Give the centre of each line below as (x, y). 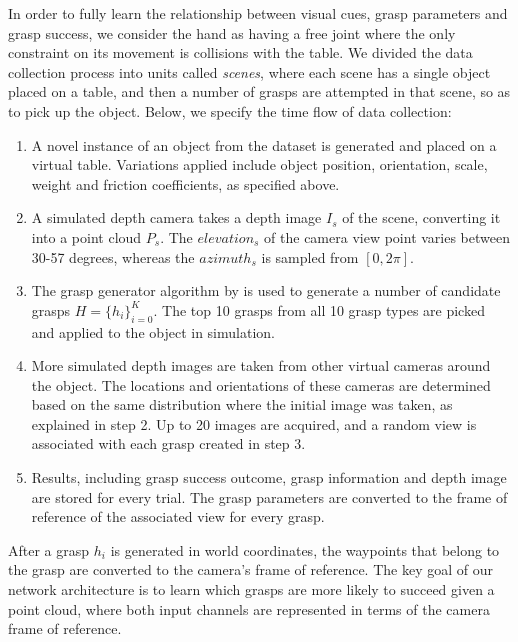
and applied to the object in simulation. (153, 331)
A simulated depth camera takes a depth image (176, 217)
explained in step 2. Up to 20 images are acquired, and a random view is (254, 423)
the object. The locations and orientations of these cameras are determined (261, 384)
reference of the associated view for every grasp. (178, 516)
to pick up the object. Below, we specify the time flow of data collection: (230, 110)
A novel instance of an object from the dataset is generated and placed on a (264, 144)
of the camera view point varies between (387, 236)
